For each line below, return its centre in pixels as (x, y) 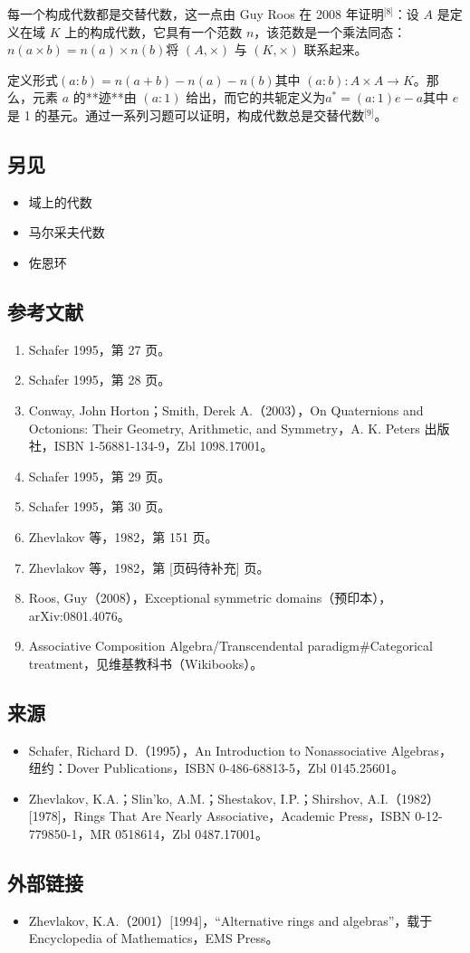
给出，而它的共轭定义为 (256, 97)
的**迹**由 (105, 97)
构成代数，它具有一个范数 (166, 31)
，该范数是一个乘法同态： (330, 31)
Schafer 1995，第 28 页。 (100, 380)
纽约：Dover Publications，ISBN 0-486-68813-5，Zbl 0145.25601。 (216, 768)
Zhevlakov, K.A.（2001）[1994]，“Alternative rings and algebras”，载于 (230, 920)
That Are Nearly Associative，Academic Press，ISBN (260, 816)
